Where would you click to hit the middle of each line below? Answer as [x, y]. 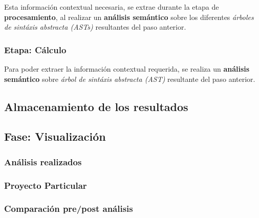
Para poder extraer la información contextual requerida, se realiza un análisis [127, 69]
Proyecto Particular [46, 185]
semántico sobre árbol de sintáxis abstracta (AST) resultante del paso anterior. [130, 79]
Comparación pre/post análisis [69, 209]
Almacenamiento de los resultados [96, 106]
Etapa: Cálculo [35, 49]
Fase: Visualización [55, 136]
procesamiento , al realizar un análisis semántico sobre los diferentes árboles [129, 17]
